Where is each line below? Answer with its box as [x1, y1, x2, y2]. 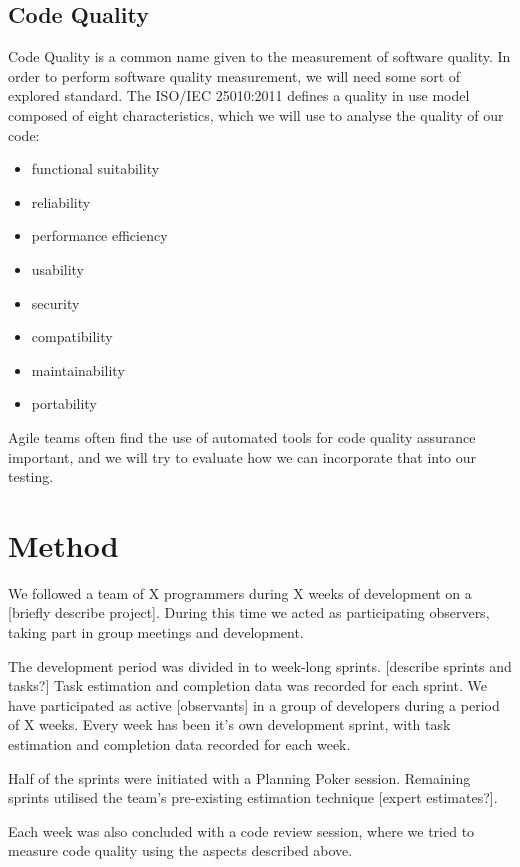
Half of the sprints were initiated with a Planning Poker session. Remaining [8, 767, 471, 788]
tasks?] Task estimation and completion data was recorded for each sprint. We [8, 675, 487, 696]
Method [8, 524, 119, 565]
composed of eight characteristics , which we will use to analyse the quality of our [8, 104, 504, 125]
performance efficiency [31, 225, 168, 246]
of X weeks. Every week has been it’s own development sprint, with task [8, 714, 451, 735]
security [31, 292, 80, 313]
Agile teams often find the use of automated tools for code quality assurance [8, 426, 476, 447]
